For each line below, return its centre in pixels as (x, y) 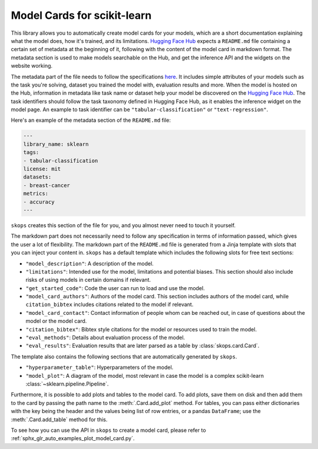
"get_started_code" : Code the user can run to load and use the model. (115, 288)
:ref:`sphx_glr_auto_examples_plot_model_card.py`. (73, 438)
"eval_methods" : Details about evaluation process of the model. (105, 338)
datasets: (37, 177)
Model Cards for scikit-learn (81, 15)
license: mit (42, 169)
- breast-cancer (47, 185)
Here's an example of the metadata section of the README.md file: (91, 120)
